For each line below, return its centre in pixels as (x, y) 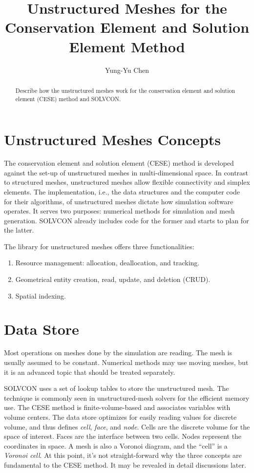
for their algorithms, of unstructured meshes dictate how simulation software (119, 201)
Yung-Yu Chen (127, 70)
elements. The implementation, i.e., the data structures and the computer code (122, 191)
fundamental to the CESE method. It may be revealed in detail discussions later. (125, 464)
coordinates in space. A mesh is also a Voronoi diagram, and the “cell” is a (116, 445)
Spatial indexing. (41, 295)
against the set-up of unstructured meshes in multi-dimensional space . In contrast (126, 172)
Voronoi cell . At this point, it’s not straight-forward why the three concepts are (123, 455)
